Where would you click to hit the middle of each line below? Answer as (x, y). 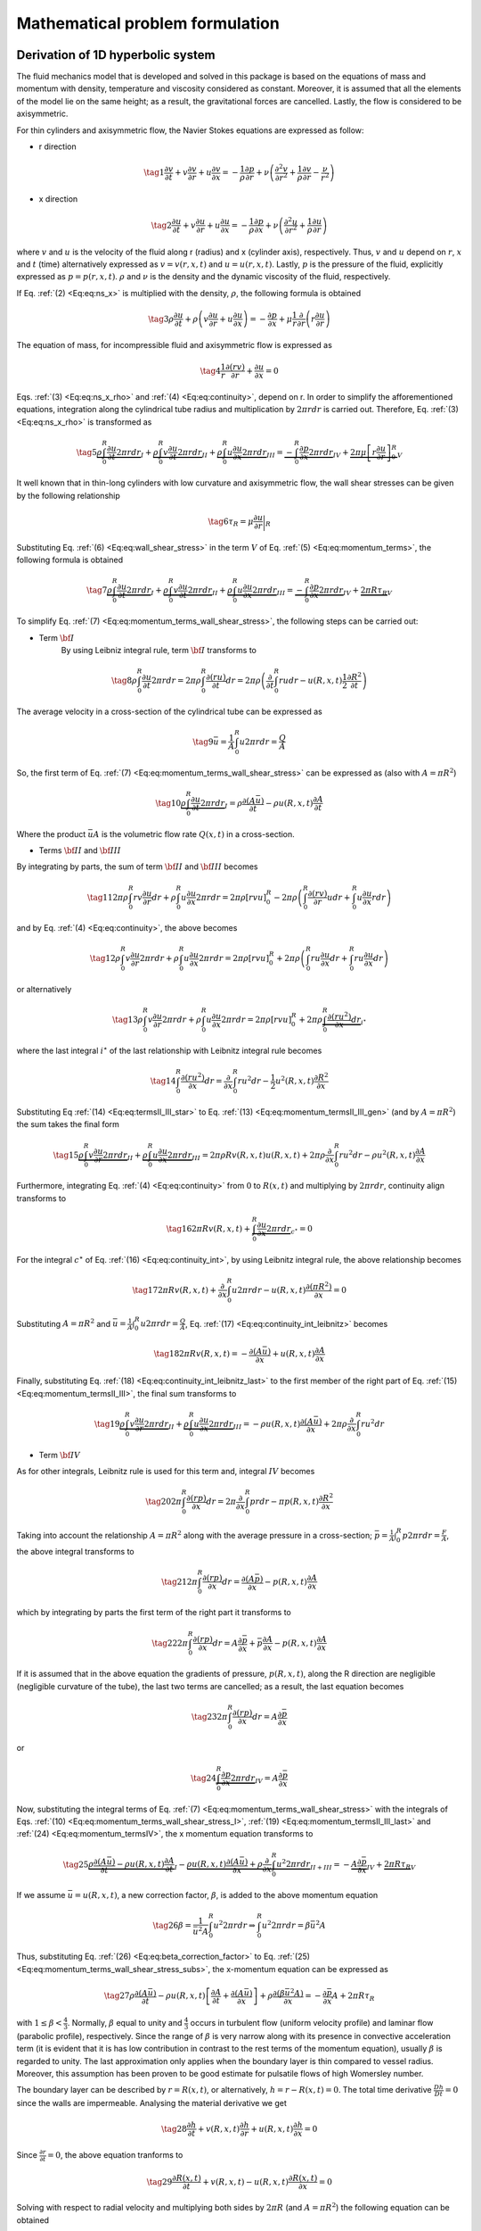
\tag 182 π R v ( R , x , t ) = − (201, 1354)
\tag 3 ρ (161, 319)
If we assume (41, 1895)
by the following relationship (68, 495)
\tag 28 (174, 2129)
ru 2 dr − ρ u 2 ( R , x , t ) (377, 1154)
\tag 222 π (170, 1643)
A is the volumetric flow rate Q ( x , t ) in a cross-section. (194, 834)
